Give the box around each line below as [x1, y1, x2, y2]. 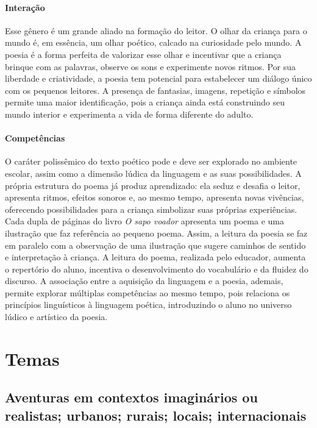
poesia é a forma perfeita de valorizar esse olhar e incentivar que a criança [5, 48, 282, 60]
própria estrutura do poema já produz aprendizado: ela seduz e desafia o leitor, [5, 179, 301, 191]
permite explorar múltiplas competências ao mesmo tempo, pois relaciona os [5, 286, 290, 299]
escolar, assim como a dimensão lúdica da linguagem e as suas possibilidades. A [5, 166, 302, 179]
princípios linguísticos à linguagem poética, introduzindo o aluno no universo [5, 298, 292, 311]
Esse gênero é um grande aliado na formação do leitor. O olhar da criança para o [5, 24, 307, 37]
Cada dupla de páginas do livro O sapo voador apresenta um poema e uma [5, 215, 284, 227]
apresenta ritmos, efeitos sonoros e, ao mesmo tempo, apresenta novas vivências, [5, 191, 304, 204]
